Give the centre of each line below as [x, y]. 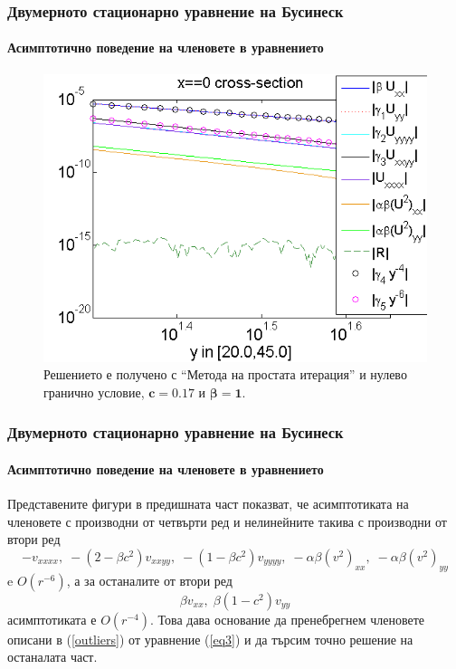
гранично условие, [94, 392]
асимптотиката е [52, 619]
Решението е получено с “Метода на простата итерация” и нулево [225, 374]
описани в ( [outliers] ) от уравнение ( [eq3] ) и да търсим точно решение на [210, 639]
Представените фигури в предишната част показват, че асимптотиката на [208, 504]
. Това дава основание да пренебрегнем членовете [287, 619]
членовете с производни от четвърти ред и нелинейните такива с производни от [227, 521]
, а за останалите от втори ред [149, 580]
